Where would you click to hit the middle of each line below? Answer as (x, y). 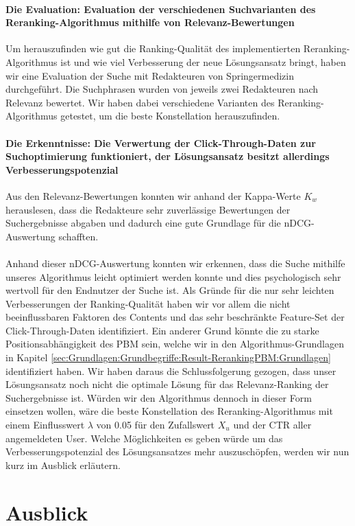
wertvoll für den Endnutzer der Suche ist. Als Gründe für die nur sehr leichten (170, 290)
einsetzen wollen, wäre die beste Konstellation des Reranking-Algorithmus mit (169, 411)
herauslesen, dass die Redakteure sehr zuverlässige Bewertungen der (148, 209)
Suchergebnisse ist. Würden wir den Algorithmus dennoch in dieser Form (159, 397)
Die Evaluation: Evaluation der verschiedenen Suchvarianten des (161, 9)
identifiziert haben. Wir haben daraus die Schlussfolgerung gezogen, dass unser (171, 370)
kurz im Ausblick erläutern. (63, 465)
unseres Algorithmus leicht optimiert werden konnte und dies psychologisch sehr (173, 276)
